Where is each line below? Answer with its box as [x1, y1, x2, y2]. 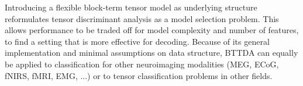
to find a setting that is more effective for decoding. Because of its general [5, 35, 270, 47]
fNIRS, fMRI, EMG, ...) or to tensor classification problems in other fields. [5, 69, 273, 81]
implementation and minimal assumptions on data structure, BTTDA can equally [5, 46, 298, 59]
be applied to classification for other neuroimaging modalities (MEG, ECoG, [5, 58, 279, 70]
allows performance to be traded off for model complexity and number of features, [5, 24, 299, 36]
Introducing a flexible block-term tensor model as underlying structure [5, 1, 257, 13]
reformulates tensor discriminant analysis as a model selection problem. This [5, 12, 279, 24]
